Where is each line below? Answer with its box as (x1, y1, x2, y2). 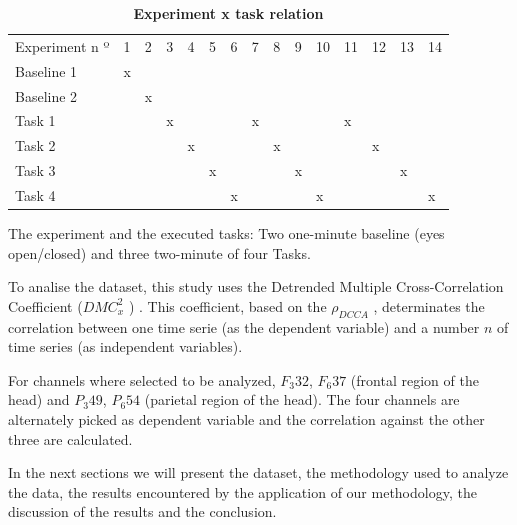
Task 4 (15, 184, 56, 205)
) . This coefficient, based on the (128, 295, 327, 316)
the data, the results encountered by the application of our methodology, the (8, 481, 477, 502)
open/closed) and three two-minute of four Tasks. (8, 242, 311, 263)
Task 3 (15, 160, 56, 181)
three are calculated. (8, 428, 133, 449)
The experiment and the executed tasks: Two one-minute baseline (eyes (8, 223, 445, 243)
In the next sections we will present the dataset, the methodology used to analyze (8, 462, 509, 483)
